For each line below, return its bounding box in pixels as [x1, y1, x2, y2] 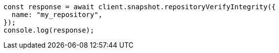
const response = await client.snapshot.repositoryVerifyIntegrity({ [3, 3, 276, 11]
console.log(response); [3, 26, 94, 34]
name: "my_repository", [11, 11, 103, 18]
